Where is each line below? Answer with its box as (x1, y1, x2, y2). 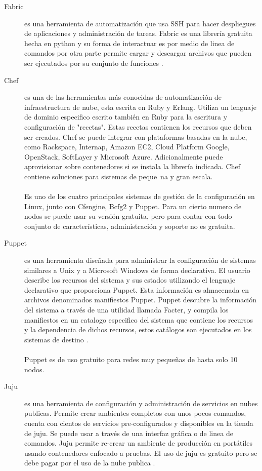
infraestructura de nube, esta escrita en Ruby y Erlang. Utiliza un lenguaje (24, 101, 256, 112)
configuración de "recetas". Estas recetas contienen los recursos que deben (24, 121, 252, 132)
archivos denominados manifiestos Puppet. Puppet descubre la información (24, 294, 257, 305)
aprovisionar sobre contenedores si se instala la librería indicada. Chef (24, 161, 240, 172)
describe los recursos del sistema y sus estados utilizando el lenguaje (24, 274, 235, 285)
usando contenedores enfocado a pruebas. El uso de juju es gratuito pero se (24, 447, 257, 458)
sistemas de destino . (24, 334, 89, 344)
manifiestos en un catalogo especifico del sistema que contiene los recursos (24, 314, 253, 325)
